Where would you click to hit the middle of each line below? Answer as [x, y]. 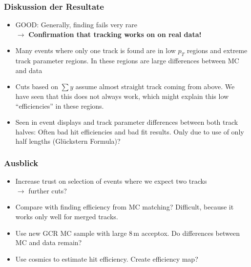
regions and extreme [217, 50]
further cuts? [48, 190]
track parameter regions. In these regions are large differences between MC [127, 61]
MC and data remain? [49, 242]
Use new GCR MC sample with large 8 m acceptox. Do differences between [127, 233]
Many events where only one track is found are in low [95, 50]
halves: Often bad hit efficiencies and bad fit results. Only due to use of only [130, 131]
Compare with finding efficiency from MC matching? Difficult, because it [125, 207]
